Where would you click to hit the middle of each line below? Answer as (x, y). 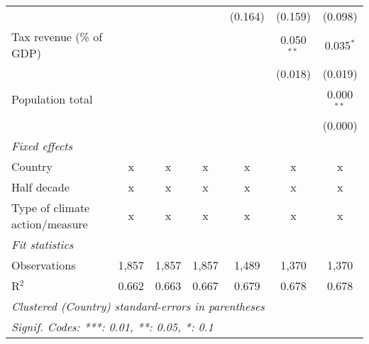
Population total (52, 99)
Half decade (40, 187)
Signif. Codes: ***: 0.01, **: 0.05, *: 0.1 (112, 326)
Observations (44, 265)
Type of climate (51, 207)
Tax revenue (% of (57, 37)
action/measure (50, 223)
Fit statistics (43, 244)
